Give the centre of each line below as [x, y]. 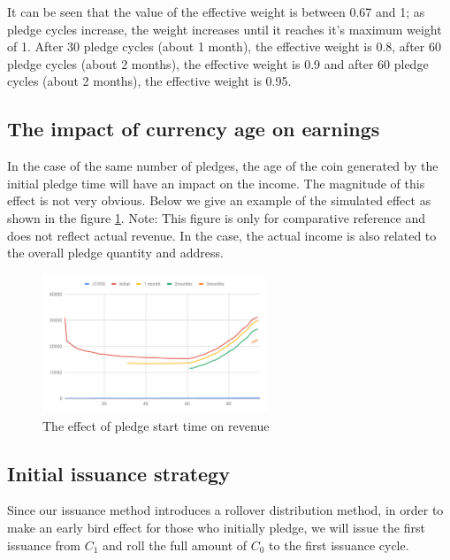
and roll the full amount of [175, 545]
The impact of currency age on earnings [194, 129]
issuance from [44, 545]
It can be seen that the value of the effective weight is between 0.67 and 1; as [216, 12]
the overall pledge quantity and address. [115, 253]
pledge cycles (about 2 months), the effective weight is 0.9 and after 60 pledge [218, 63]
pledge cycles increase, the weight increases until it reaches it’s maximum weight [225, 29]
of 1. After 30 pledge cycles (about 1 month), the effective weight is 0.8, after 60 [224, 46]
